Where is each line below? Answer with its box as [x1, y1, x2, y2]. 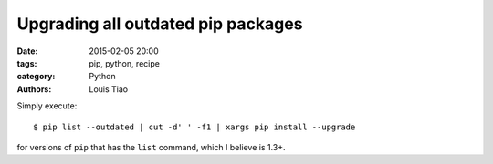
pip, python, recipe [89, 57, 160, 68]
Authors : [16, 83, 52, 95]
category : [16, 71, 56, 82]
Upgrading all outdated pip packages [16, 14, 303, 34]
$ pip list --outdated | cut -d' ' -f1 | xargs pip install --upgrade [33, 121, 356, 132]
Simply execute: [16, 100, 78, 111]
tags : [16, 57, 37, 68]
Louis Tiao [89, 83, 128, 95]
